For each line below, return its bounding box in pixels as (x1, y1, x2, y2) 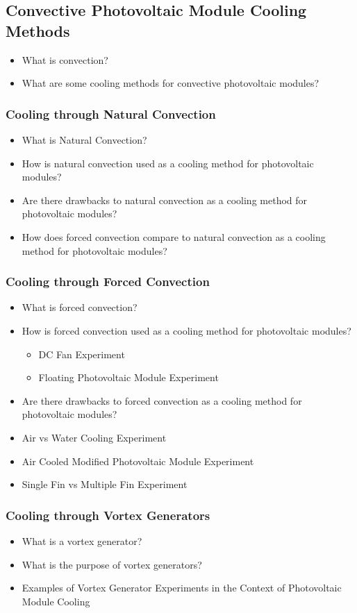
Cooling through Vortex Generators (6, 506, 210, 523)
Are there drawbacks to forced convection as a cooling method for (22, 393, 302, 408)
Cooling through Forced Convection (6, 273, 210, 290)
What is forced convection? (22, 300, 138, 314)
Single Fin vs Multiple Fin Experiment (22, 477, 188, 492)
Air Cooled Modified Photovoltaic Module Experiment (22, 453, 254, 468)
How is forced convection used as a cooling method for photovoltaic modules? (22, 323, 351, 337)
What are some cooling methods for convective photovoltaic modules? (22, 76, 319, 90)
